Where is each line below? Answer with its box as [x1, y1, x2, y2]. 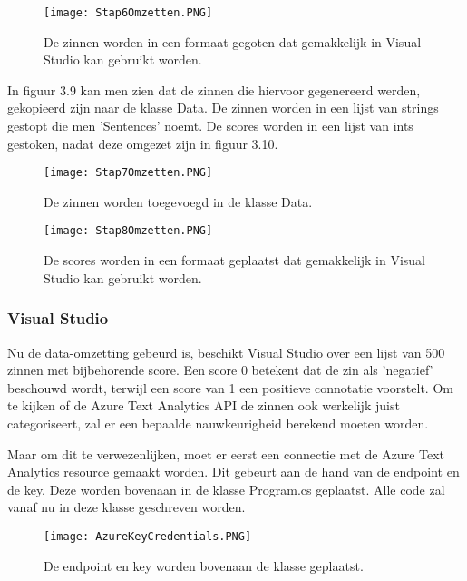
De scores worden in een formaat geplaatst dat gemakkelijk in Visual [44, 251, 425, 270]
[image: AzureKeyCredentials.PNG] [44, 529, 252, 543]
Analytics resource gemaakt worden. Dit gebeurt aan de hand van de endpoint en [7, 462, 460, 481]
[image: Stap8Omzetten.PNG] [44, 224, 213, 238]
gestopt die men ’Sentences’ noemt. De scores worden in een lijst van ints [7, 116, 413, 135]
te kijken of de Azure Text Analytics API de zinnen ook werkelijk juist [7, 396, 400, 415]
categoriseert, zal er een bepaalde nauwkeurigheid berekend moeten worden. [7, 413, 429, 432]
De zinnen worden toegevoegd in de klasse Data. [44, 192, 313, 211]
